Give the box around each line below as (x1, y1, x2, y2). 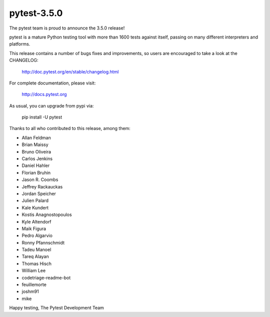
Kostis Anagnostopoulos (21, 211, 72, 217)
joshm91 (21, 288, 39, 294)
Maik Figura (21, 225, 46, 231)
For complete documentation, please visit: (9, 80, 96, 86)
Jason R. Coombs (21, 176, 58, 182)
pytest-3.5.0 (9, 7, 63, 18)
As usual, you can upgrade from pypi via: (9, 102, 94, 108)
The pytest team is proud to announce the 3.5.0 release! (9, 25, 125, 31)
